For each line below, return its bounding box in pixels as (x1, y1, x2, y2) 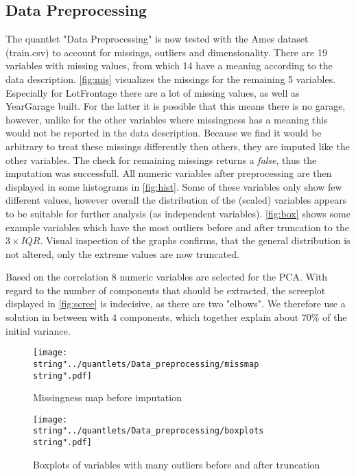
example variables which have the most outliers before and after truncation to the (5, 219, 349, 234)
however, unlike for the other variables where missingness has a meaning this (5, 112, 328, 126)
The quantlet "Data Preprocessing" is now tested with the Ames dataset (5, 32, 309, 46)
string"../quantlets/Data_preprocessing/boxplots (33, 426, 264, 436)
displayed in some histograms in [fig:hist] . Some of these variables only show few (5, 179, 342, 193)
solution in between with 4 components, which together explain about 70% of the (5, 310, 347, 324)
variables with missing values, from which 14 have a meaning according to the (5, 58, 333, 73)
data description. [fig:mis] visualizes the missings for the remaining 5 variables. (5, 71, 336, 86)
